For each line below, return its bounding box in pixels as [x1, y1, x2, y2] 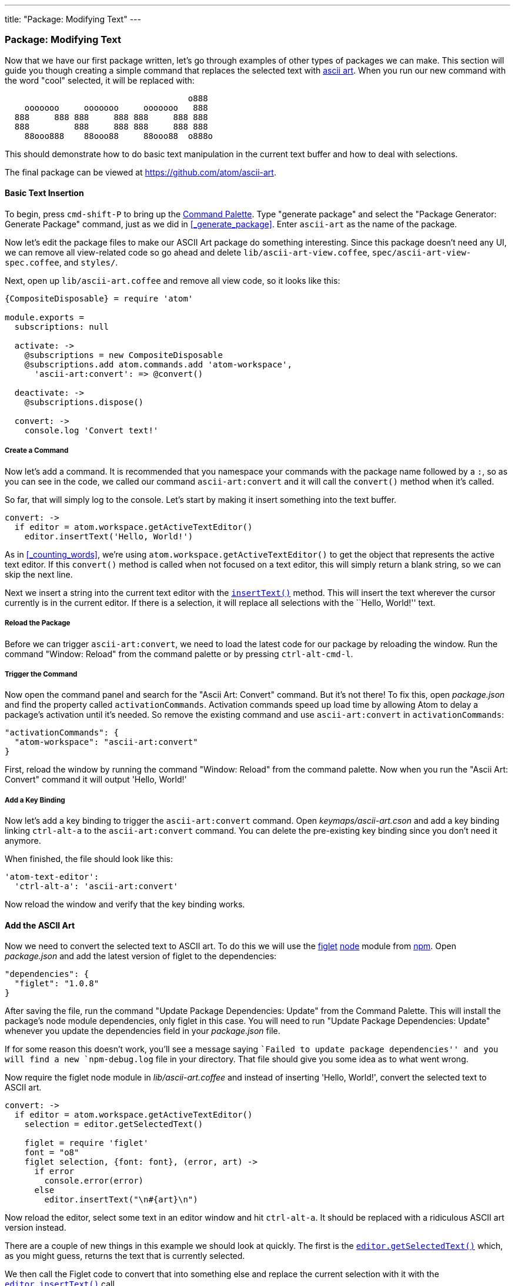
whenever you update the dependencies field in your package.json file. [5, 1026, 280, 1036]
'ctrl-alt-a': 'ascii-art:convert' [14, 881, 179, 891]
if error [34, 1166, 75, 1176]
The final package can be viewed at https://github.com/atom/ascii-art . [5, 167, 276, 177]
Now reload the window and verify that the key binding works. [5, 899, 245, 910]
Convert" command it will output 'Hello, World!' [5, 774, 187, 785]
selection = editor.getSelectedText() [24, 1119, 203, 1129]
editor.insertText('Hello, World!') [24, 531, 193, 541]
